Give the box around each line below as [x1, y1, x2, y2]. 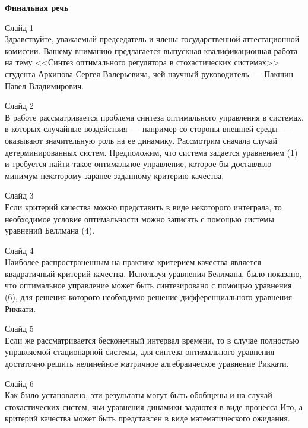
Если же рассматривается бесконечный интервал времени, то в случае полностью [5, 333, 299, 346]
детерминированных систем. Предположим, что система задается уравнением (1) [5, 146, 298, 158]
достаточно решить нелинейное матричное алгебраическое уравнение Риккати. [5, 357, 289, 370]
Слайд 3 [5, 189, 34, 202]
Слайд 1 [5, 21, 34, 33]
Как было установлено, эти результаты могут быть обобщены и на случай [5, 389, 272, 401]
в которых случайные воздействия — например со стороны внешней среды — [5, 122, 290, 135]
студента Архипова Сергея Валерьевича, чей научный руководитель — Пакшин [5, 67, 294, 80]
